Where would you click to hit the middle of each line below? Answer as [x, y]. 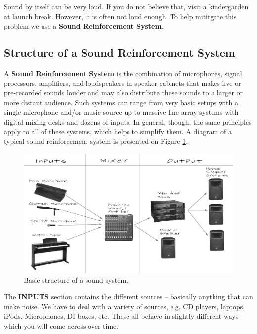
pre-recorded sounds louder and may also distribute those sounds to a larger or [124, 93]
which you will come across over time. [61, 325]
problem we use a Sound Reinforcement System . [84, 26]
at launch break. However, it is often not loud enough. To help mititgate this [120, 16]
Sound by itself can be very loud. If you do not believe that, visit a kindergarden [126, 6]
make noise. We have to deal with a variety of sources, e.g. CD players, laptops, [125, 306]
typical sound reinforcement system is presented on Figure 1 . [96, 141]
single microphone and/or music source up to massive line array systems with [121, 112]
